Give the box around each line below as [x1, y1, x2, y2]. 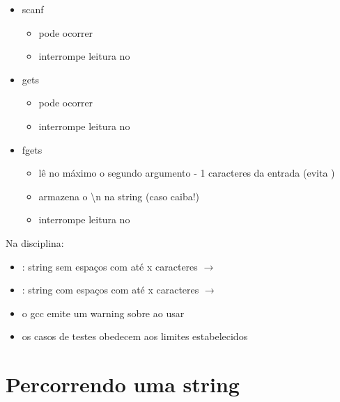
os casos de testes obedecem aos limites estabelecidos [22, 329, 248, 344]
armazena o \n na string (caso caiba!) [38, 188, 200, 203]
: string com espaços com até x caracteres [22, 282, 199, 297]
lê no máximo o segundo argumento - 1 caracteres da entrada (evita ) [38, 166, 335, 180]
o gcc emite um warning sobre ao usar [22, 305, 185, 320]
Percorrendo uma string [6, 370, 240, 399]
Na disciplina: [6, 235, 64, 250]
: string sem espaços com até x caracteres [22, 259, 198, 273]
